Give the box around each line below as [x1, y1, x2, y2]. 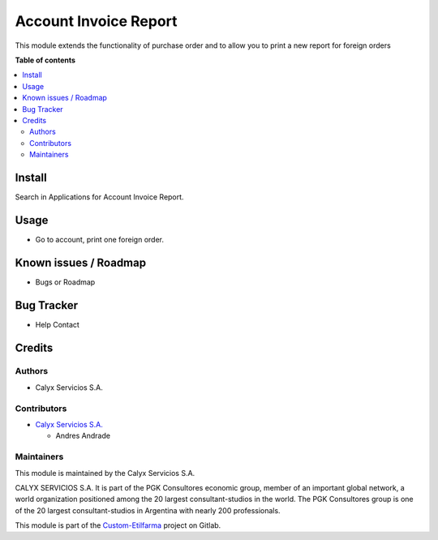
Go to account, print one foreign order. [35, 234, 164, 244]
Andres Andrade [55, 431, 111, 441]
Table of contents [15, 55, 76, 65]
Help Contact [35, 319, 80, 329]
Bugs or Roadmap [35, 276, 96, 287]
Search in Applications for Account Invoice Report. [15, 191, 184, 202]
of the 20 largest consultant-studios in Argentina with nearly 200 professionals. [15, 505, 281, 515]
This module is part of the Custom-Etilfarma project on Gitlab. [15, 521, 221, 530]
